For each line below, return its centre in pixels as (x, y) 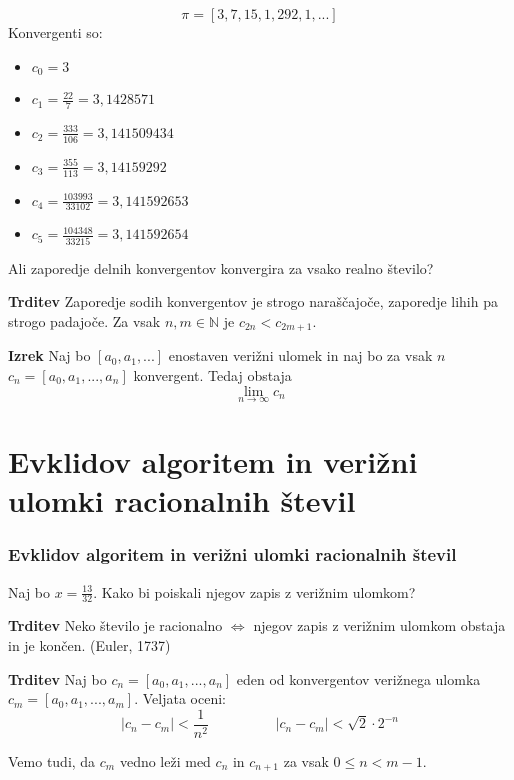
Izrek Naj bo (49, 355)
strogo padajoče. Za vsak (84, 320)
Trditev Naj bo (57, 678)
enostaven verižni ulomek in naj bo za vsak (300, 355)
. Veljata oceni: (180, 698)
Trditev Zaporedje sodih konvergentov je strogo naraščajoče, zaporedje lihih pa (253, 301)
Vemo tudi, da (52, 760)
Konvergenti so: (55, 32)
